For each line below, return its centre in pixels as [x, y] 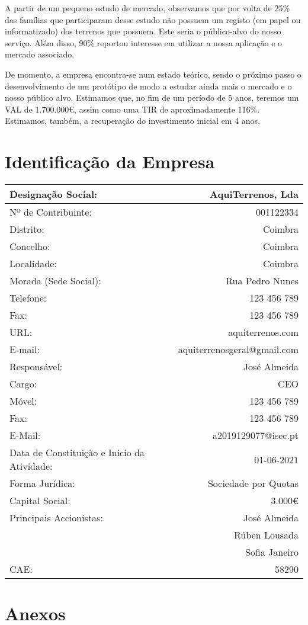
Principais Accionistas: [56, 518]
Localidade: [33, 264]
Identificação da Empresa [110, 161]
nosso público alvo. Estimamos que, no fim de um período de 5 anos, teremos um [152, 97]
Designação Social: [54, 194]
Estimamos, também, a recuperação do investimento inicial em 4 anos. [133, 121]
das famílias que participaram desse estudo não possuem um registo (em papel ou [153, 19]
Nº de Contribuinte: [51, 212]
